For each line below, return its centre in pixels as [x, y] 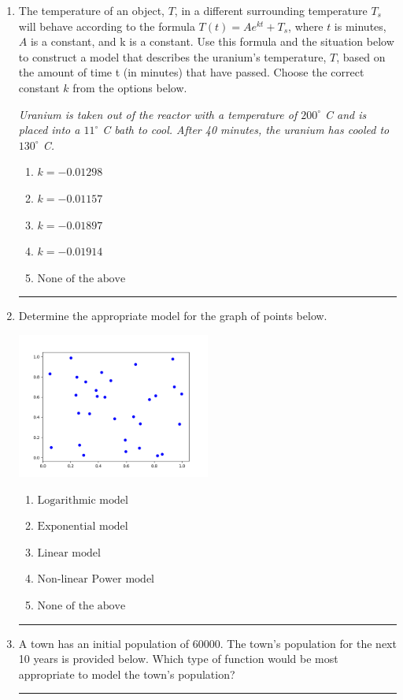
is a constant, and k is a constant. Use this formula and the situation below [212, 41]
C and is [346, 114]
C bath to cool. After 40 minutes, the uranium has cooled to [246, 130]
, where [306, 26]
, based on [361, 56]
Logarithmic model [83, 500]
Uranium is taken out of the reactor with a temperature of [158, 114]
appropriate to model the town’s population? [127, 674]
